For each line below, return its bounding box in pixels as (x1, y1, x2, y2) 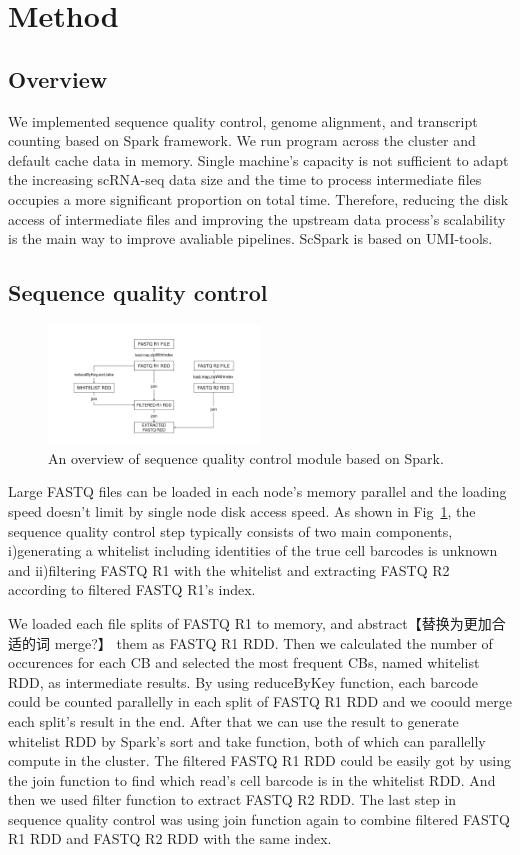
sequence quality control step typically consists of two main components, (8, 520, 453, 541)
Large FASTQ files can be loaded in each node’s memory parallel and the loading (8, 481, 507, 502)
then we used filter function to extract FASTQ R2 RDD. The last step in (8, 789, 457, 810)
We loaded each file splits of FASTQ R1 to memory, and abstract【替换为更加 (8, 612, 492, 633)
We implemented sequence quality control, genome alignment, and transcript (8, 110, 478, 131)
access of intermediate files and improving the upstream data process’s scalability (8, 208, 506, 229)
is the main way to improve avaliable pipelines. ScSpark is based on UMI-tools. (8, 228, 493, 249)
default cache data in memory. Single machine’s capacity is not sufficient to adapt (8, 149, 509, 170)
